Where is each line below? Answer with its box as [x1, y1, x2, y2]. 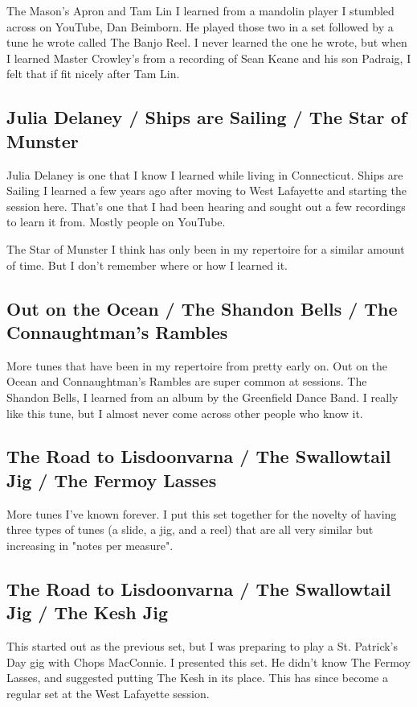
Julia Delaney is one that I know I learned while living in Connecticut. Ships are [6, 166, 403, 183]
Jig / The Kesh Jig [6, 600, 168, 625]
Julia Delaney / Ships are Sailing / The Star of [6, 105, 407, 130]
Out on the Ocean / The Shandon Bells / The [6, 296, 398, 320]
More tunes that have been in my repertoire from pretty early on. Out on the [6, 357, 388, 374]
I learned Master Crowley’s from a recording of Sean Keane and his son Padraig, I [6, 49, 411, 66]
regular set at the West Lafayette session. [6, 684, 210, 701]
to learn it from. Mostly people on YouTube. [6, 213, 226, 230]
